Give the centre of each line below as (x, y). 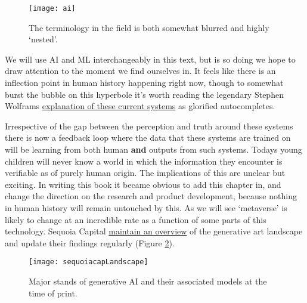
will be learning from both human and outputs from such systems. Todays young (153, 149)
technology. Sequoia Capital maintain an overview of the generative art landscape (154, 231)
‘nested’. (43, 39)
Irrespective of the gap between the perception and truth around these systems (149, 126)
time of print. (53, 293)
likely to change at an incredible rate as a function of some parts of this (136, 219)
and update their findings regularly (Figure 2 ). (90, 242)
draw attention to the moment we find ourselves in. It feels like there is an (140, 71)
